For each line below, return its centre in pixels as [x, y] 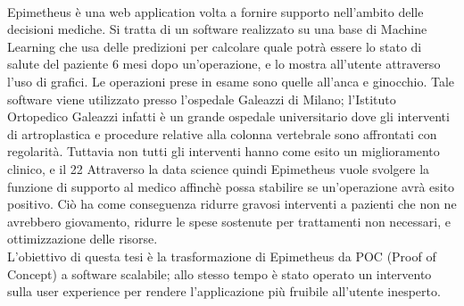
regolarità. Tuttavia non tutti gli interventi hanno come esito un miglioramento [224, 151]
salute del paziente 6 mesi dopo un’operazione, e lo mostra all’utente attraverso [224, 64]
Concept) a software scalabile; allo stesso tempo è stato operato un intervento [220, 273]
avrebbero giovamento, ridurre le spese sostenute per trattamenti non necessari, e [229, 221]
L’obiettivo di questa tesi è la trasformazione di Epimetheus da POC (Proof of [222, 256]
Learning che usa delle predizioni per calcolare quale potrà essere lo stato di [215, 46]
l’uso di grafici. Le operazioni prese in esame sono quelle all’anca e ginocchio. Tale [231, 81]
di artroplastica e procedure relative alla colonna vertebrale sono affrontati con [222, 133]
